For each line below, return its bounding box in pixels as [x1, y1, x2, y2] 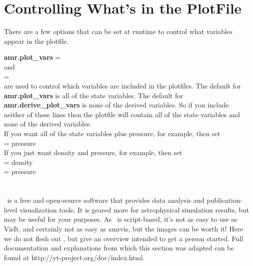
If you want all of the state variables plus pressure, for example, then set [4, 128, 220, 139]
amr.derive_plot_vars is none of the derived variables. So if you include [4, 100, 229, 110]
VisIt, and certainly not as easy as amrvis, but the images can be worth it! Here [4, 224, 243, 233]
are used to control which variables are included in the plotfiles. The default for [4, 81, 241, 91]
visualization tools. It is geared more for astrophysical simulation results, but [19, 204, 249, 214]
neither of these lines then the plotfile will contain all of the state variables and [4, 109, 240, 119]
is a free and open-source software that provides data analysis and [7, 195, 205, 205]
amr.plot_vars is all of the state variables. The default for [4, 90, 183, 100]
